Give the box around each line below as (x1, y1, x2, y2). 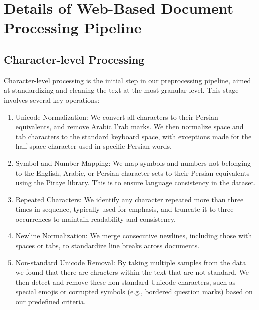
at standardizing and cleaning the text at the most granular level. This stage (4, 85, 239, 95)
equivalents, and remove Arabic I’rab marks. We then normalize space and (15, 121, 244, 132)
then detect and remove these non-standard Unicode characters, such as (15, 276, 236, 287)
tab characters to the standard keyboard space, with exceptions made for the (15, 131, 252, 141)
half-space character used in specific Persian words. (15, 141, 172, 151)
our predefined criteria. (15, 296, 86, 307)
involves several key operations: (4, 94, 100, 105)
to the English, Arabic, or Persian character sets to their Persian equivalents (15, 167, 250, 178)
